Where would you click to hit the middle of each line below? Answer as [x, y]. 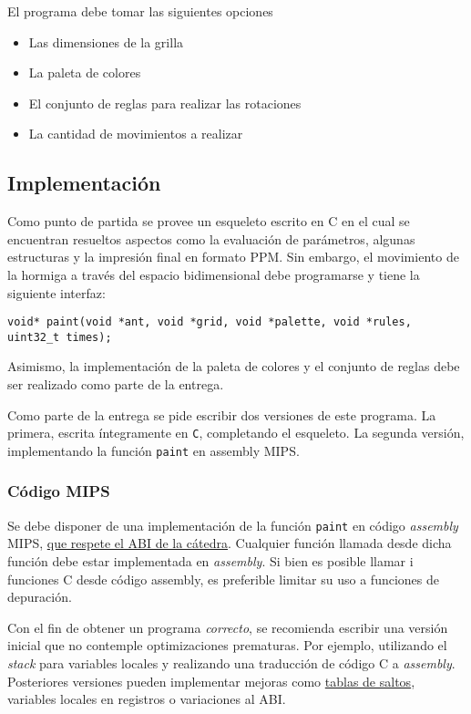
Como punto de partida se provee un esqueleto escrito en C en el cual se [209, 221]
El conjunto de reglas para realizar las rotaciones [165, 103]
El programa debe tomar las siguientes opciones [140, 11]
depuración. [40, 597]
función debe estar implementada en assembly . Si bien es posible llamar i [210, 561]
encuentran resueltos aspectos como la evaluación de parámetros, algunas [211, 238]
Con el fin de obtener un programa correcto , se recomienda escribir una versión [228, 627]
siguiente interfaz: [56, 292]
